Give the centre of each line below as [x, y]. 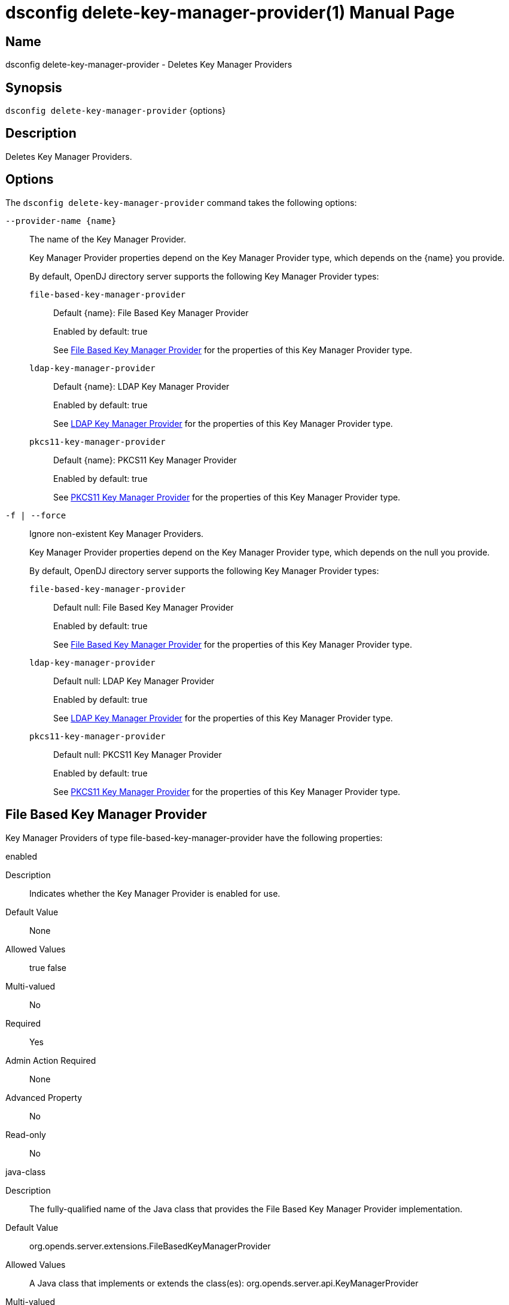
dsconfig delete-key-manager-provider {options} [116, 111]
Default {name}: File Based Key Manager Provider [151, 312]
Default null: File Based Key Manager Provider [144, 607]
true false [48, 967]
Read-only [26, 1134]
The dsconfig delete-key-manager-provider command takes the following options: [181, 202]
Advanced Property [44, 1097]
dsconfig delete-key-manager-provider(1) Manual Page [230, 13]
